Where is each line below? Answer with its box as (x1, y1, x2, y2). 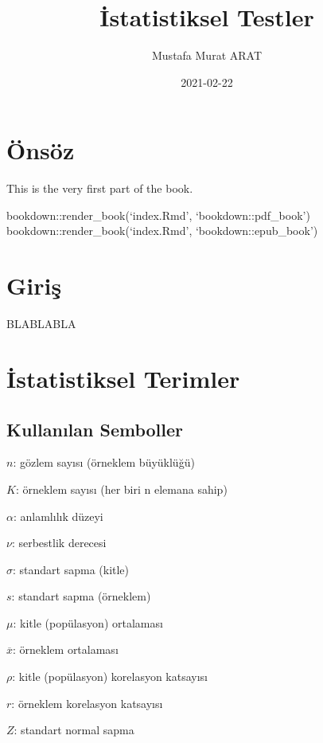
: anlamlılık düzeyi (13, 507, 103, 524)
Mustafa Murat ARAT (152, 47, 262, 64)
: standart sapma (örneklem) (11, 588, 151, 604)
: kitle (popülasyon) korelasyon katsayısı (12, 668, 208, 685)
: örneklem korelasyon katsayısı (11, 694, 163, 711)
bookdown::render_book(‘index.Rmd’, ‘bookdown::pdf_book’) (6, 206, 310, 223)
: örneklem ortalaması (13, 641, 119, 658)
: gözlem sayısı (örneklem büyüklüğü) (13, 454, 195, 471)
